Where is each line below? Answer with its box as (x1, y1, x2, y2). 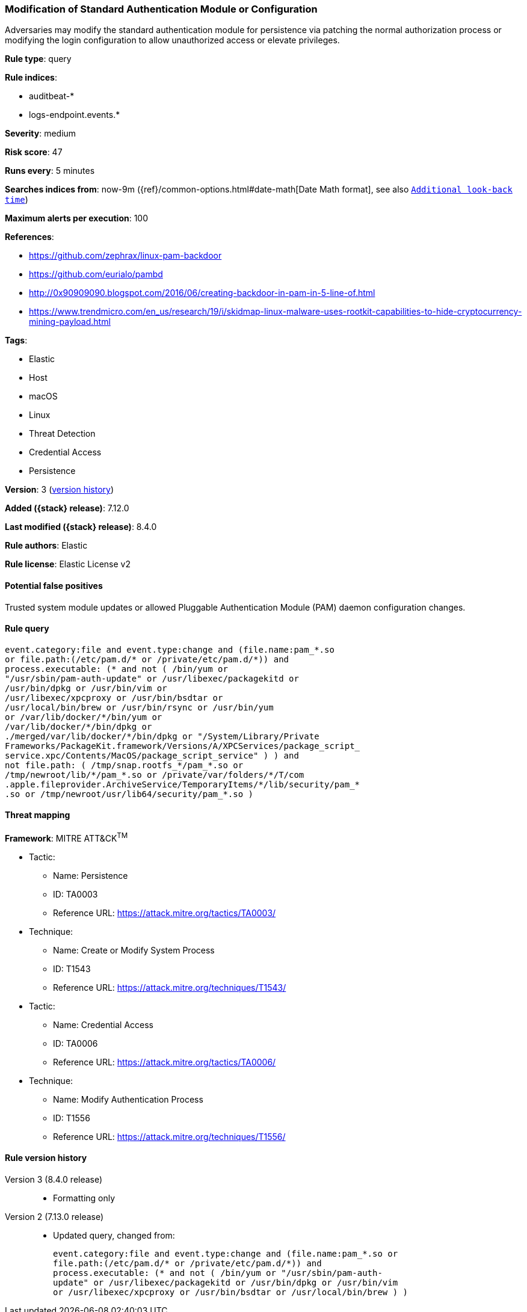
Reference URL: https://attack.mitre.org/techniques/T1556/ (53, 1131, 286, 1142)
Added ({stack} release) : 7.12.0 (5, 503, 129, 514)
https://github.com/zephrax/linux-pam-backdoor (29, 250, 222, 261)
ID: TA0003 (53, 889, 98, 899)
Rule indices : (5, 72, 57, 83)
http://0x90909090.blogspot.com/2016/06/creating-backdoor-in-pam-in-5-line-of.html (29, 288, 375, 298)
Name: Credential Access (53, 1019, 153, 1030)
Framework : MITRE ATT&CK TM (5, 831, 128, 843)
